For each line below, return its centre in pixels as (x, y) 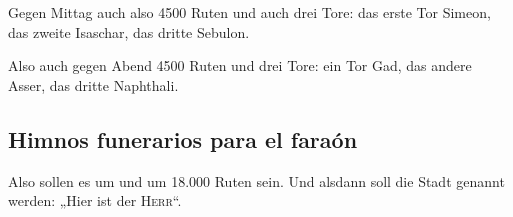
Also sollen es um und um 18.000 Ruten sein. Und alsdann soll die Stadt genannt (256, 180)
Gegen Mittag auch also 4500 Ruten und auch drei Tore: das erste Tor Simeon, (249, 12)
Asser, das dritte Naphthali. (93, 84)
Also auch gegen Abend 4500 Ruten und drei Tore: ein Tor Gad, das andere (240, 65)
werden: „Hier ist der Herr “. (95, 200)
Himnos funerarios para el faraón (183, 138)
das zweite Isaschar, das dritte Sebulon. (129, 31)
